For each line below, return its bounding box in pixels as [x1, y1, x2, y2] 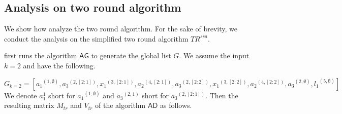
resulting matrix [4, 100, 54, 110]
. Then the [205, 90, 238, 100]
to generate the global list [91, 50, 171, 61]
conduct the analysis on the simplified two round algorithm [4, 33, 189, 44]
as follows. [160, 100, 192, 110]
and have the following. [23, 60, 96, 70]
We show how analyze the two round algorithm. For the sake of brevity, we [4, 23, 237, 34]
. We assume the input [179, 50, 250, 61]
